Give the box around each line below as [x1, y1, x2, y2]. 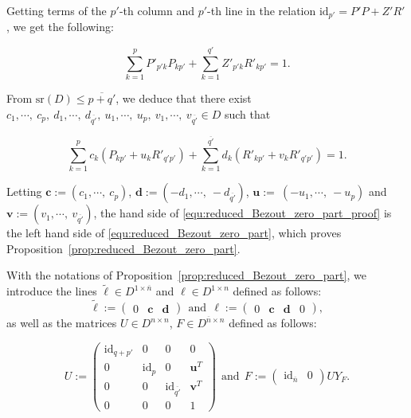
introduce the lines [6, 283, 97, 299]
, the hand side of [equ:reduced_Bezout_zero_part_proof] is [93, 205, 392, 221]
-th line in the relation [207, 2, 316, 18]
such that [224, 105, 271, 122]
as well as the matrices [6, 314, 117, 331]
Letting [6, 183, 42, 200]
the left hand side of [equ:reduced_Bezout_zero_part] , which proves [6, 225, 342, 241]
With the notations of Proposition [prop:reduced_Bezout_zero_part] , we [6, 267, 366, 283]
